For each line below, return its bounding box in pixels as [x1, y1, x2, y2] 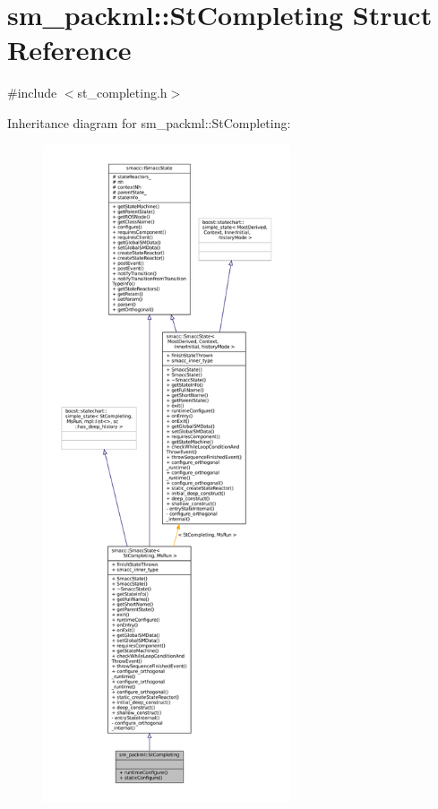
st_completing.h [77, 83, 167, 102]
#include [7, 83, 57, 102]
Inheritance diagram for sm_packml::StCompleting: [7, 113, 291, 132]
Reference [7, 31, 132, 68]
